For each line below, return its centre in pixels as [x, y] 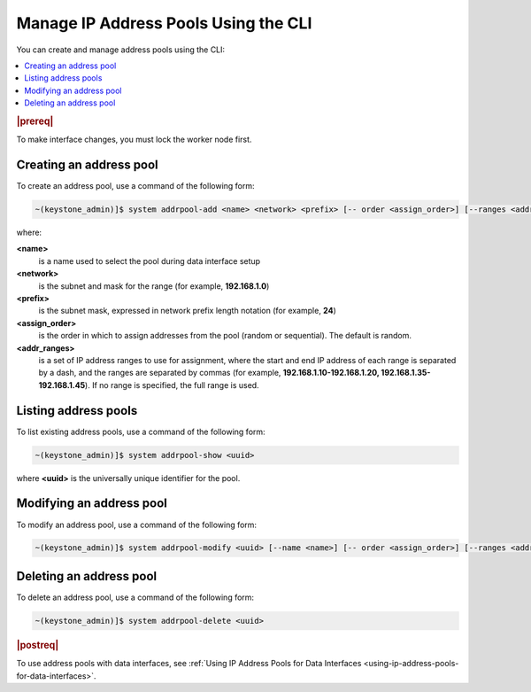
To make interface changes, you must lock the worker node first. [134, 140]
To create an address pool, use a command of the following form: [136, 186]
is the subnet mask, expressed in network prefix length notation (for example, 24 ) [187, 311]
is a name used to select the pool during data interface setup [150, 260]
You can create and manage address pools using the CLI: [121, 50]
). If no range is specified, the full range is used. [172, 385]
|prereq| [35, 121]
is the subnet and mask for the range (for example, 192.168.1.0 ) [154, 286]
